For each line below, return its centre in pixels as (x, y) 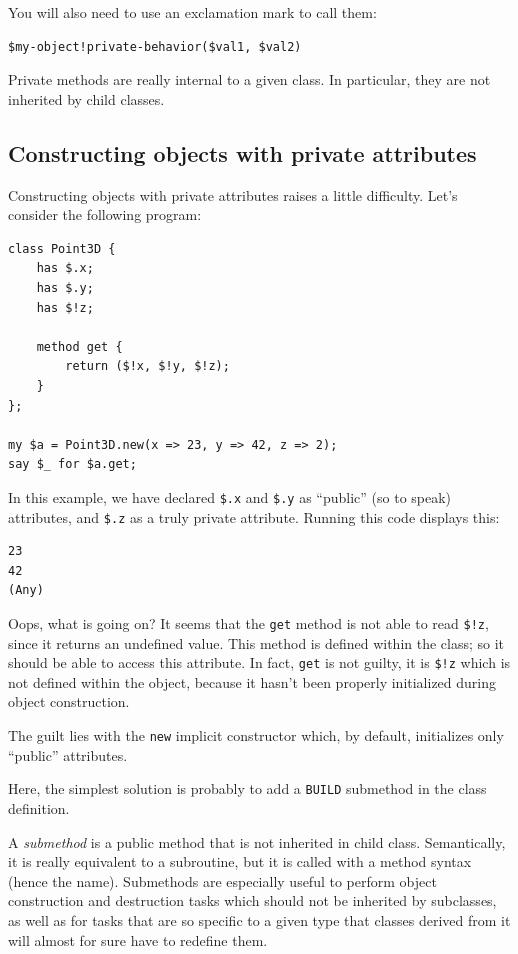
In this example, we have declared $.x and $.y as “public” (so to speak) (230, 496)
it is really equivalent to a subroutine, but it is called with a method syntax (240, 861)
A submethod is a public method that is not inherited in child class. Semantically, (257, 841)
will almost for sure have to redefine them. (138, 939)
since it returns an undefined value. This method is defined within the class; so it (256, 642)
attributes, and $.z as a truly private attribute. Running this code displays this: (254, 516)
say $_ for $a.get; (72, 464)
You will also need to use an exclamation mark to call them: (192, 12)
